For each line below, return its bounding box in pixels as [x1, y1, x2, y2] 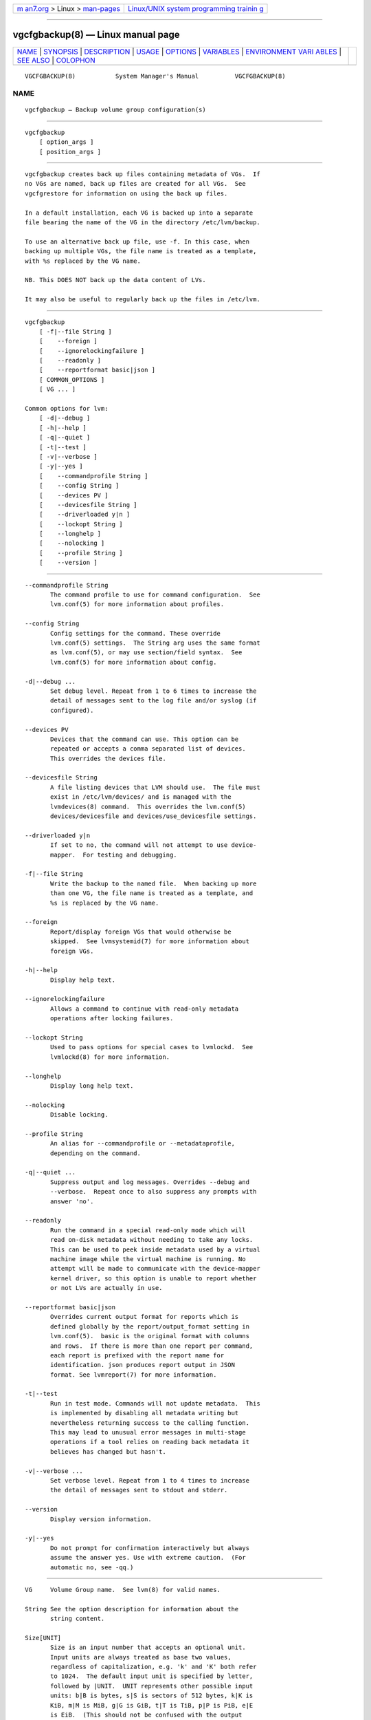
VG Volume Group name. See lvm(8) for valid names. [25, 1586, 221, 1593]
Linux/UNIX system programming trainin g [128, 4, 264, 13]
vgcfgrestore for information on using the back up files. [25, 189, 228, 197]
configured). [50, 706, 94, 714]
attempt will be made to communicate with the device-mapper [50, 1265, 260, 1273]
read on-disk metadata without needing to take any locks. [50, 1236, 254, 1244]
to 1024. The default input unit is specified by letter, [50, 1673, 254, 1680]
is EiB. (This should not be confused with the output [50, 1710, 243, 1719]
